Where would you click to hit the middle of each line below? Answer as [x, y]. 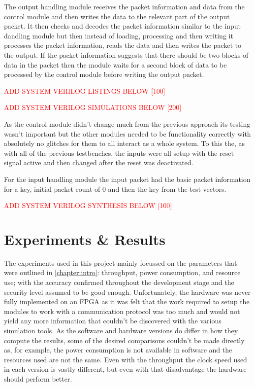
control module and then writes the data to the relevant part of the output [117, 16]
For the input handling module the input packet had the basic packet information [127, 179]
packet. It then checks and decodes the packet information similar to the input [122, 26]
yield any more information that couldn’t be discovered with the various [113, 321]
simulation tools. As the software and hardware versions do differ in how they [121, 330]
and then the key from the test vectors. [167, 189]
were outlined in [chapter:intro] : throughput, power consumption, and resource [122, 272]
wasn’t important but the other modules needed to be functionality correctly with [127, 133]
